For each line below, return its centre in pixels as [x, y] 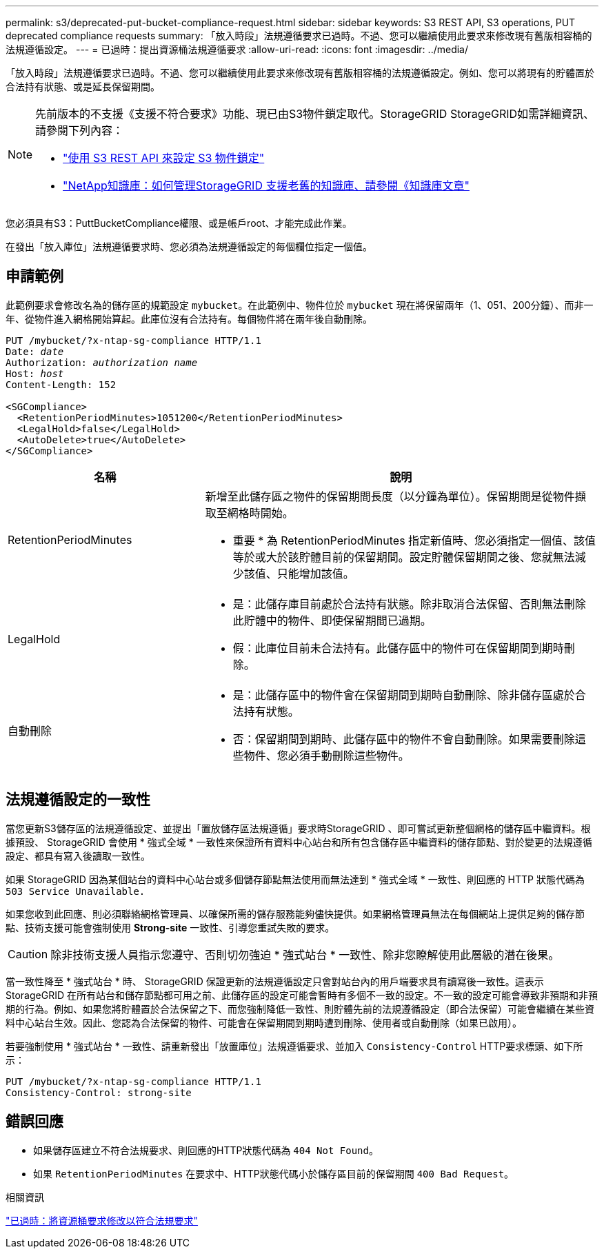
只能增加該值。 [315, 573]
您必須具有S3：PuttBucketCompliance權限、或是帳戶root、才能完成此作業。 [179, 223]
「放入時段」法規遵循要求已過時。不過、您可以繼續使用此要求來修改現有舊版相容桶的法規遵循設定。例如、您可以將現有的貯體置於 [300, 73]
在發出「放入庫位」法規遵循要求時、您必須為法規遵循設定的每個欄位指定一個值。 [189, 246]
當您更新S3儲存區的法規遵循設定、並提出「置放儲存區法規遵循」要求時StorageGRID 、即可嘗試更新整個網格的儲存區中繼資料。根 [298, 828]
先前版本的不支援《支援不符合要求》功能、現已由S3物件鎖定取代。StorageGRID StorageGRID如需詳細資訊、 [315, 114]
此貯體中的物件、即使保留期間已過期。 [332, 620]
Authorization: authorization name [102, 362]
